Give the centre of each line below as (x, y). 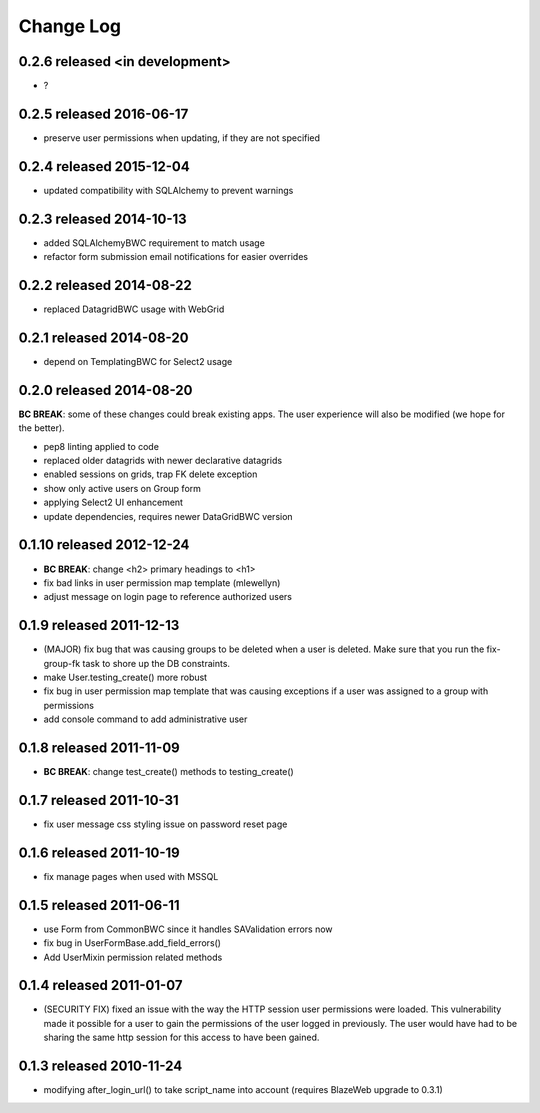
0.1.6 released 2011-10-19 (99, 852)
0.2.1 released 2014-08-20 (103, 337)
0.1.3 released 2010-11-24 (100, 1066)
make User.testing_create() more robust (125, 677)
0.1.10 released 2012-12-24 (104, 545)
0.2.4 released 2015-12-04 (104, 166)
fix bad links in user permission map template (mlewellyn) (162, 582)
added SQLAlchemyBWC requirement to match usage (154, 242)
